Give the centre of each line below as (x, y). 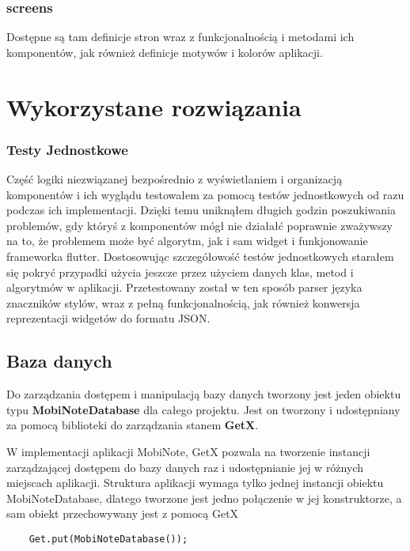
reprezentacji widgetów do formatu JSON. (108, 318)
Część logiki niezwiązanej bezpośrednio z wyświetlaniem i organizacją (175, 179)
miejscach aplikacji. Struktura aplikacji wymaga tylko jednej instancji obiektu (195, 483)
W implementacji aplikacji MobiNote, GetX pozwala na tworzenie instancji (188, 451)
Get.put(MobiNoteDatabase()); (108, 539)
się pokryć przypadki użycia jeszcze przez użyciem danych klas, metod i (180, 272)
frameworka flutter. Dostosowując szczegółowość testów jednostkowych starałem (200, 256)
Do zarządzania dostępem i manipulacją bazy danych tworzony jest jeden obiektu (204, 394)
